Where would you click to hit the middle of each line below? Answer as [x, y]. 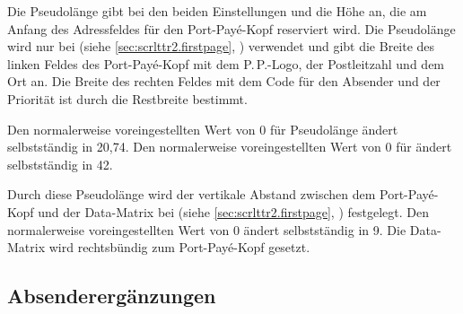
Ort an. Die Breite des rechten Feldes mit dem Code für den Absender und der [224, 81]
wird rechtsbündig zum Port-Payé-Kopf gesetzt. [179, 247]
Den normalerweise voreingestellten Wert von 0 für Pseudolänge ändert [203, 129]
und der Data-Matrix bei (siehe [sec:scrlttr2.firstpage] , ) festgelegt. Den [233, 211]
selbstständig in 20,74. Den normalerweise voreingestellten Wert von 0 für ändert [230, 147]
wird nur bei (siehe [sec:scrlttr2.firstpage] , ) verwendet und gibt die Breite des [221, 46]
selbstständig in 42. [60, 164]
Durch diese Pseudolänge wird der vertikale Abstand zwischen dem [192, 194]
